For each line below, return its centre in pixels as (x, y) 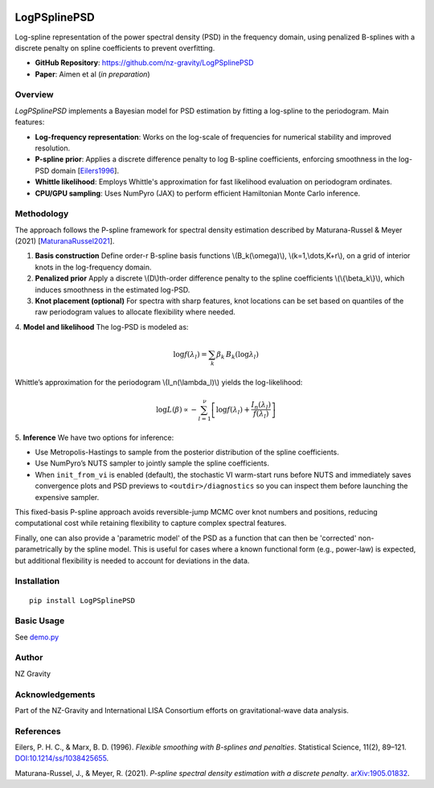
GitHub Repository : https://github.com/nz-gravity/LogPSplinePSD (144, 63)
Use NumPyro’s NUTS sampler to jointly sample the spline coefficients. (152, 463)
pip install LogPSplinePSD (82, 600)
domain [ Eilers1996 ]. (85, 170)
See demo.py (37, 637)
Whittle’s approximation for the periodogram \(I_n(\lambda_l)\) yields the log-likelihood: (159, 382)
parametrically (39, 549)
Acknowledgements (55, 694)
